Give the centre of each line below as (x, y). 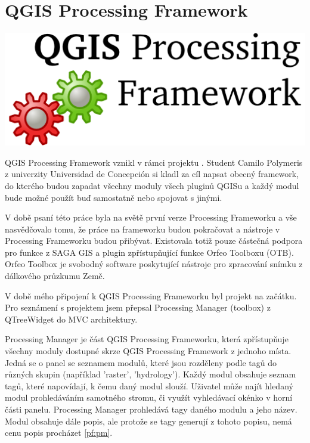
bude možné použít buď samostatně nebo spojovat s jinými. (114, 197)
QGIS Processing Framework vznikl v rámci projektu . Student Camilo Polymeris (154, 162)
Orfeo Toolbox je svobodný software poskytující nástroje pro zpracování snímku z (154, 264)
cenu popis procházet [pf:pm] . (59, 433)
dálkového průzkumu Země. (55, 276)
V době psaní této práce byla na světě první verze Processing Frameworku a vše (151, 217)
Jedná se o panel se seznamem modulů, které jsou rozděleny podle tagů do (141, 362)
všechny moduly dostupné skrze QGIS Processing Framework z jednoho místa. (148, 351)
